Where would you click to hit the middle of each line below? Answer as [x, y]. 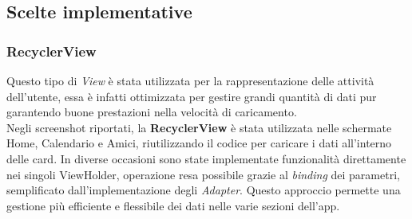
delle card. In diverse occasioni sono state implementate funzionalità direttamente [206, 158]
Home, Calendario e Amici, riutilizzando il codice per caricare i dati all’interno [199, 143]
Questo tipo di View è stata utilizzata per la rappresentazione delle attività [190, 80]
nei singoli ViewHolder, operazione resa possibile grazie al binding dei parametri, [203, 174]
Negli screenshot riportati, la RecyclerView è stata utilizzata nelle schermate [199, 127]
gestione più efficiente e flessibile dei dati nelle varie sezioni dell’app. [173, 205]
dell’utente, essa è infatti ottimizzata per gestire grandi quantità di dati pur [192, 96]
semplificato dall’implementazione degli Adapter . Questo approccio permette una [204, 190]
